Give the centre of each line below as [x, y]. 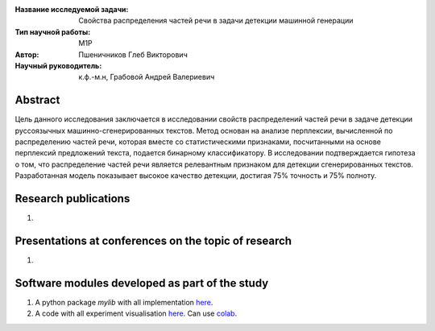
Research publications [72, 199]
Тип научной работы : [53, 31]
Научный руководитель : [58, 65]
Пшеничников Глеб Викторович [133, 54]
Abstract [37, 100]
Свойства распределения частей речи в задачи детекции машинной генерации [216, 21]
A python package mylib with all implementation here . [124, 302]
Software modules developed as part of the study [142, 283]
